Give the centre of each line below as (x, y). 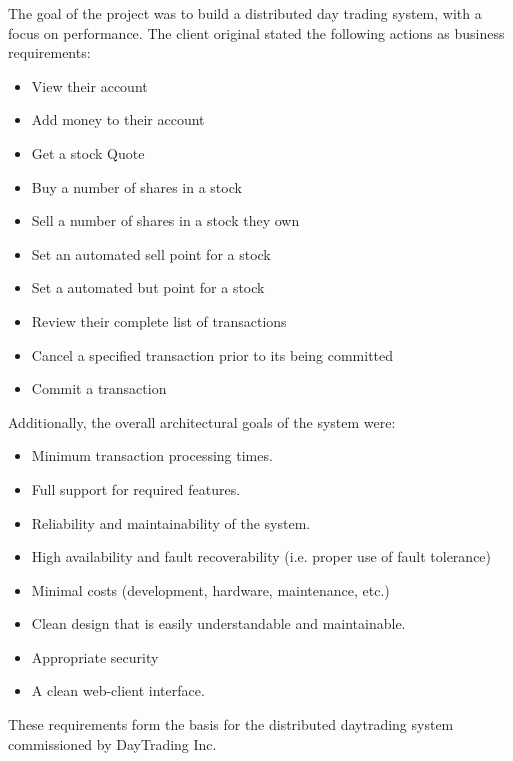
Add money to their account (118, 119)
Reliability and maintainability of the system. (171, 522)
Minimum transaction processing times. (152, 455)
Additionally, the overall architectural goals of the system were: (202, 421)
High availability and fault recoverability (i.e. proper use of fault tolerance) (261, 556)
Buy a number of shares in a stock (136, 186)
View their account (89, 85)
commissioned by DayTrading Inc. (112, 743)
